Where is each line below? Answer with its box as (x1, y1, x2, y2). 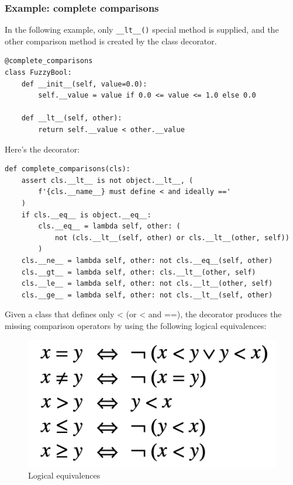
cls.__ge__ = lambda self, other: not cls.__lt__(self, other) (21, 290, 273, 299)
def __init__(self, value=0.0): (21, 79, 147, 88)
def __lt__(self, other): (21, 114, 122, 123)
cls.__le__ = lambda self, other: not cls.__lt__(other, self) (21, 279, 273, 288)
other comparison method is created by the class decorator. (5, 34, 217, 47)
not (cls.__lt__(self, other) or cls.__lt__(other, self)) (54, 233, 289, 242)
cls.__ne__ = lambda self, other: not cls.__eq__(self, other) (21, 256, 273, 265)
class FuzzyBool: (5, 68, 72, 77)
